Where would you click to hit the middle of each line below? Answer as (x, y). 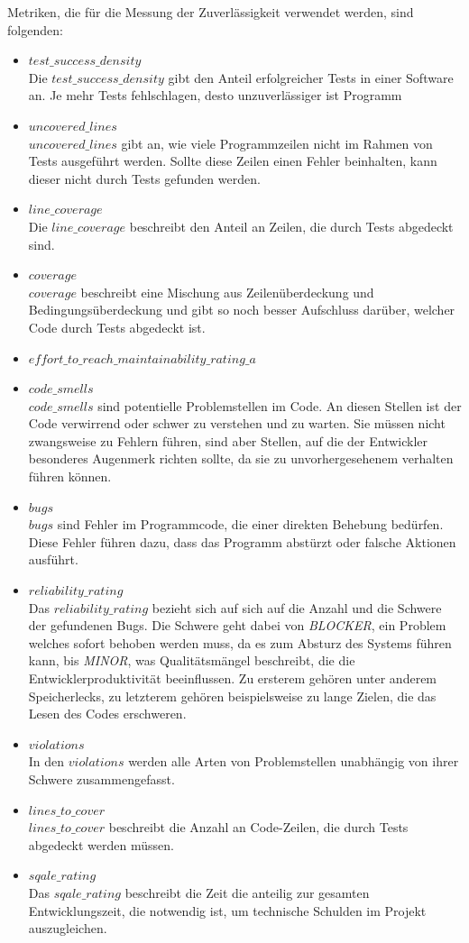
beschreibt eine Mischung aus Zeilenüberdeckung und (227, 292)
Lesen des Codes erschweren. (107, 714)
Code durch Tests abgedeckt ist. (117, 327)
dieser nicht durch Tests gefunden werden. (144, 178)
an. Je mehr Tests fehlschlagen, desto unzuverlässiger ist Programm (215, 95)
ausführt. (53, 559)
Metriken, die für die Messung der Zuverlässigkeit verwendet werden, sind (211, 12)
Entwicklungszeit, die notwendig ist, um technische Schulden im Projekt (227, 910)
